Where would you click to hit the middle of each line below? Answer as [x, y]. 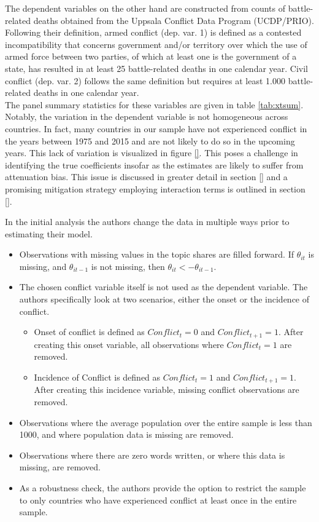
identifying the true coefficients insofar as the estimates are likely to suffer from [154, 164]
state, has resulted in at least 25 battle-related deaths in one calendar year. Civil [157, 68]
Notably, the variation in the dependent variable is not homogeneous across [147, 117]
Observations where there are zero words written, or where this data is [152, 455]
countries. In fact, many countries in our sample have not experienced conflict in [156, 128]
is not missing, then [128, 266]
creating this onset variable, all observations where [129, 344]
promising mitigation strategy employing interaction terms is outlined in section [155, 188]
